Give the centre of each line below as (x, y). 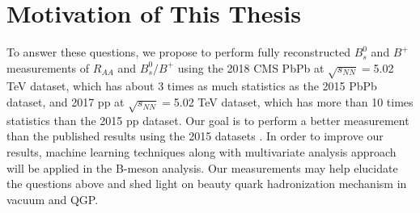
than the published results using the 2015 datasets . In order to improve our (195, 136)
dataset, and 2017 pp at (66, 102)
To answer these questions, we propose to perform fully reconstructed (178, 52)
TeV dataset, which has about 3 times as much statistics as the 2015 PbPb (192, 86)
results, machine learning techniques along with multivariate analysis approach (202, 152)
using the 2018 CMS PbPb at (251, 67)
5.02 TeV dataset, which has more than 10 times (293, 102)
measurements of (48, 67)
